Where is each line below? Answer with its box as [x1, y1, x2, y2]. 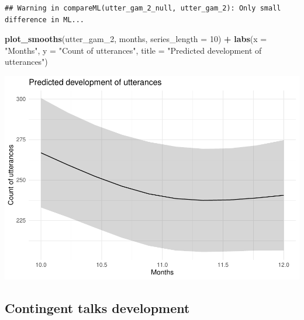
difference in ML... [5, 15, 85, 24]
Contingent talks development [5, 298, 190, 316]
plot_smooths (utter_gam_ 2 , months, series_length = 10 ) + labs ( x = [5, 33, 267, 45]
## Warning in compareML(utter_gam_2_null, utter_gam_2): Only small [5, 4, 281, 12]
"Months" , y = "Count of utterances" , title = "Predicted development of [5, 44, 262, 56]
